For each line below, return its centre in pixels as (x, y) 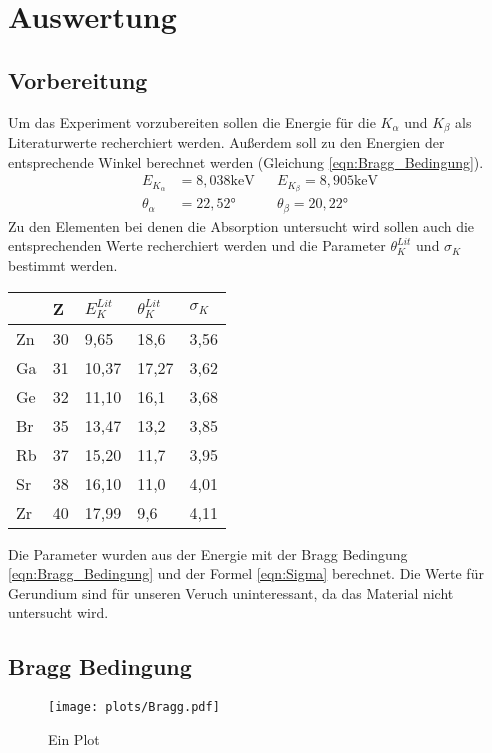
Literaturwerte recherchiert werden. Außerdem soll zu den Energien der (226, 142)
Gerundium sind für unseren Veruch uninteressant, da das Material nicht (231, 592)
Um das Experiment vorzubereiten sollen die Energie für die (192, 121)
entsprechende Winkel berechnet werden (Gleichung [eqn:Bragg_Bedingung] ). (246, 161)
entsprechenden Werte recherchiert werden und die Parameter (197, 245)
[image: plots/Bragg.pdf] (134, 707)
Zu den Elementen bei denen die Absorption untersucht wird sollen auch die (241, 225)
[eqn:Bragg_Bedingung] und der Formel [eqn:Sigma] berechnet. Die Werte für (246, 573)
